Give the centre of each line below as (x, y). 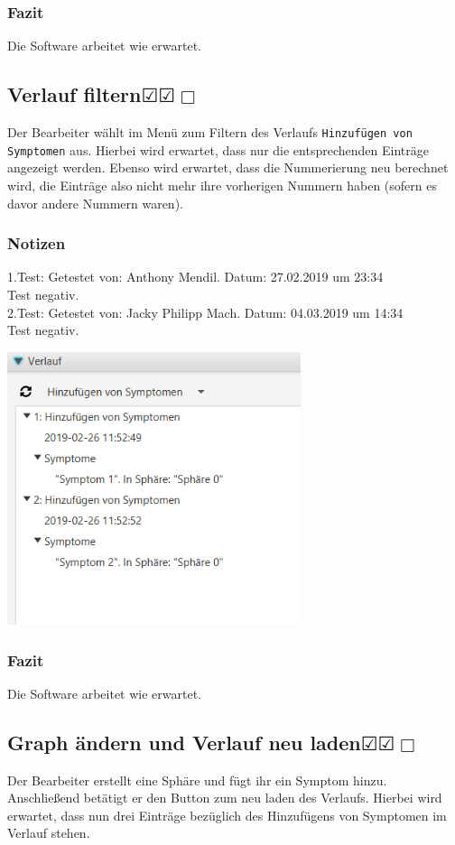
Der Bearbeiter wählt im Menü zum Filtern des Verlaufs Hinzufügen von (210, 132)
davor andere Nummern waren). (95, 203)
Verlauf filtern (74, 94)
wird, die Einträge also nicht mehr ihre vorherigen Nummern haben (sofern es (222, 185)
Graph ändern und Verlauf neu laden (184, 742)
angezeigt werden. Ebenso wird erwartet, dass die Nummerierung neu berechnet (228, 167)
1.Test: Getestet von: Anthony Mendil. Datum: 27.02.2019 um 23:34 (195, 277)
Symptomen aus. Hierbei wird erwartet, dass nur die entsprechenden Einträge (218, 149)
